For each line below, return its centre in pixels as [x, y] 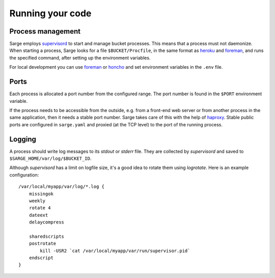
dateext [38, 215]
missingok [41, 194]
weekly [37, 201]
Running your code [50, 13]
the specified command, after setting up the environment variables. [80, 58]
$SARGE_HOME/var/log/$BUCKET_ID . [50, 158]
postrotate [43, 244]
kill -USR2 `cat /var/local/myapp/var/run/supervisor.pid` [115, 251]
